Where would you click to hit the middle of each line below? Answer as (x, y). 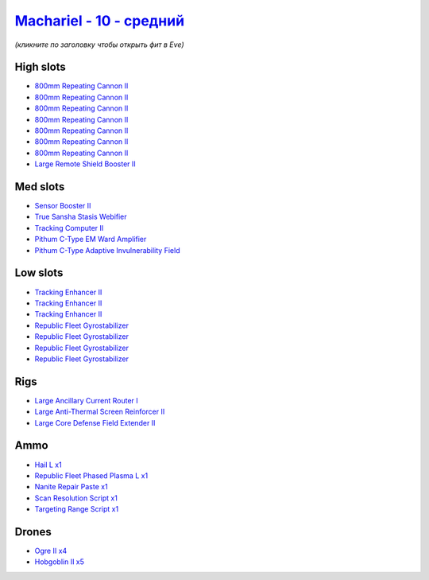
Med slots (40, 187)
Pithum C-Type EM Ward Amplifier (91, 239)
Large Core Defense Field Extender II (95, 422)
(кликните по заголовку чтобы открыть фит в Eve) (99, 45)
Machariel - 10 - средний (100, 21)
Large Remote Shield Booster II (85, 164)
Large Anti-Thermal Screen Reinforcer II (100, 412)
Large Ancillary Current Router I (86, 400)
